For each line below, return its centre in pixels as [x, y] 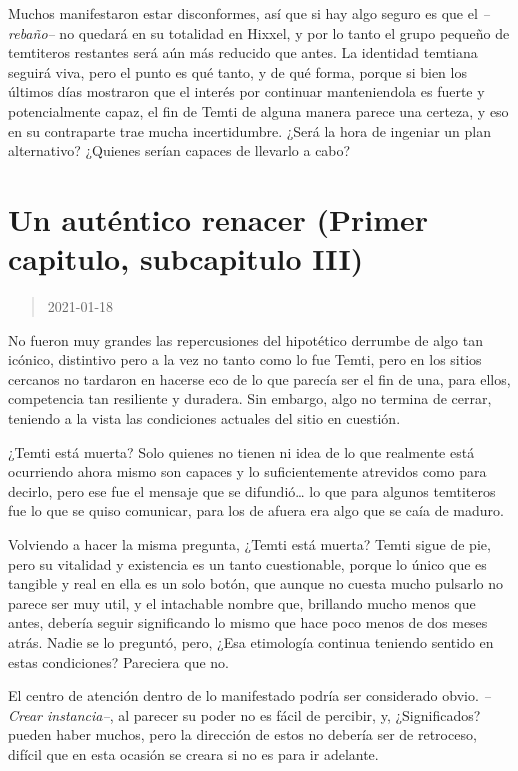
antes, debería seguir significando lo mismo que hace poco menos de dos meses [248, 622]
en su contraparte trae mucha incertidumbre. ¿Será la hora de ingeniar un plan [250, 130]
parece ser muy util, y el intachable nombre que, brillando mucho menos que [242, 602]
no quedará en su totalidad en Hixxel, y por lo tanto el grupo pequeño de [284, 32]
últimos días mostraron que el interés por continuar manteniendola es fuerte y [246, 91]
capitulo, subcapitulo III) [186, 258]
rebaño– [31, 32]
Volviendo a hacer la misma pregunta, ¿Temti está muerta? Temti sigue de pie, [249, 544]
